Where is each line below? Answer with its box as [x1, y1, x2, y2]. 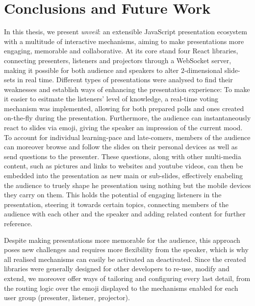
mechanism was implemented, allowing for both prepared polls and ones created [4, 103, 244, 113]
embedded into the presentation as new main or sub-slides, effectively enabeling [4, 170, 243, 181]
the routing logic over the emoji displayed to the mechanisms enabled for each [4, 282, 238, 293]
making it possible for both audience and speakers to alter [4, 65, 179, 75]
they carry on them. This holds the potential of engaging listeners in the [4, 189, 222, 200]
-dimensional [184, 65, 223, 75]
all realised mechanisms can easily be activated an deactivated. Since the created [4, 254, 246, 264]
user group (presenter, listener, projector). [4, 292, 130, 303]
